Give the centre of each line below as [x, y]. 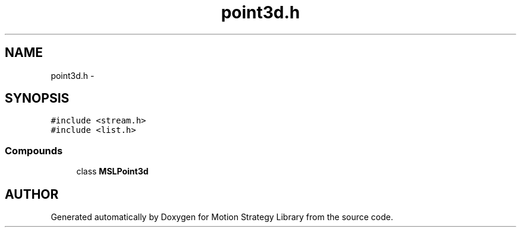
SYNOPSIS [37, 98]
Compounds [34, 150]
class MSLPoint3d [112, 171]
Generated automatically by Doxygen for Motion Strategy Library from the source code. [222, 217]
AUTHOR [32, 194]
